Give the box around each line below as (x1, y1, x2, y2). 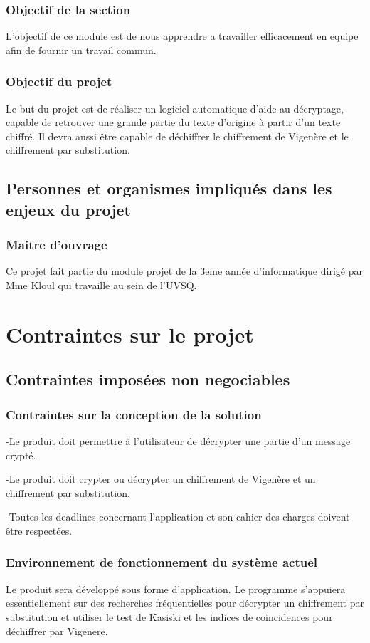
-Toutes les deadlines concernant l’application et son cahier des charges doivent (6, 509, 350, 524)
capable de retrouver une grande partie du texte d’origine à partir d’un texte (6, 115, 341, 130)
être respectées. (6, 523, 73, 538)
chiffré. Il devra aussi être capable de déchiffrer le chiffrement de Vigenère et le (6, 128, 349, 143)
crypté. (6, 447, 36, 462)
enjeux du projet (6, 198, 131, 220)
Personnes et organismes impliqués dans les (6, 177, 332, 199)
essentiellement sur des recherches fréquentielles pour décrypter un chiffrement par (6, 595, 364, 610)
